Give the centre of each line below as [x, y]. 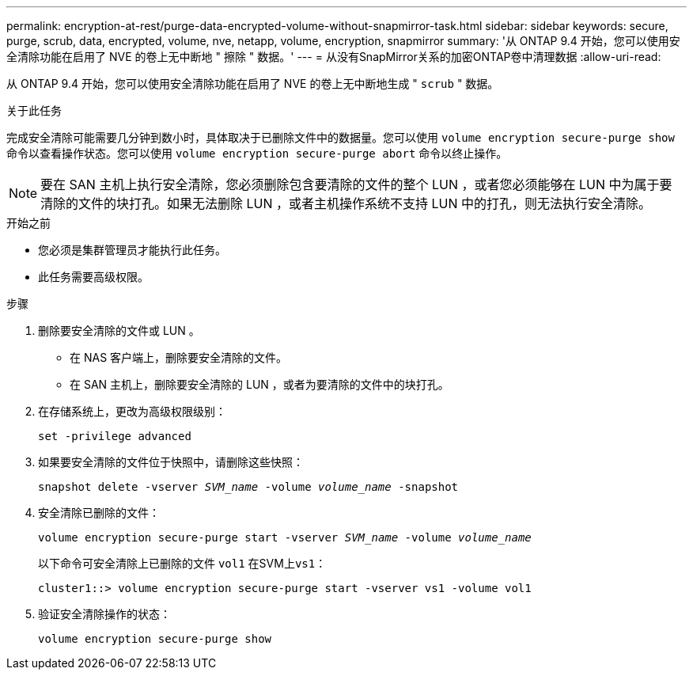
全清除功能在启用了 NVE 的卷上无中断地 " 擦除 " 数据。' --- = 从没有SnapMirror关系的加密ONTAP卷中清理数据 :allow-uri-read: [334, 57]
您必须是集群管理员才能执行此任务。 [132, 250]
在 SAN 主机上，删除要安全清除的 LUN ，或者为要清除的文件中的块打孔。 [259, 384]
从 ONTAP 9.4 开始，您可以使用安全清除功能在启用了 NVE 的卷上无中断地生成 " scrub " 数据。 [253, 84]
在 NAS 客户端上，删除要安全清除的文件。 [179, 357]
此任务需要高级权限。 [93, 277]
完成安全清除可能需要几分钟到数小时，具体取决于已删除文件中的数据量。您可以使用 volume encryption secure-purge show [341, 137]
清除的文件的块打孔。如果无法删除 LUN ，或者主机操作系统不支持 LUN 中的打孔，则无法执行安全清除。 [346, 203]
